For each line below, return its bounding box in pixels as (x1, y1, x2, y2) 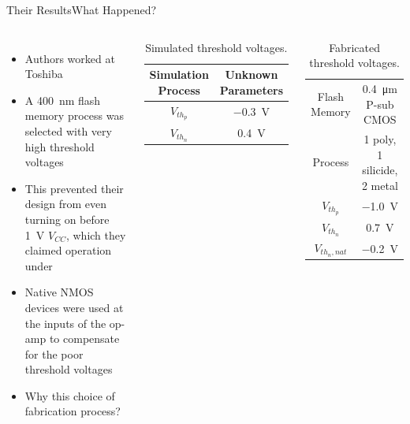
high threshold (24, 138, 95, 154)
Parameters (219, 81, 284, 98)
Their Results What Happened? (6, 2, 157, 17)
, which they (65, 226, 126, 243)
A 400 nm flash (24, 91, 101, 108)
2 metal (361, 177, 398, 193)
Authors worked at (24, 50, 115, 66)
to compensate (49, 330, 120, 347)
